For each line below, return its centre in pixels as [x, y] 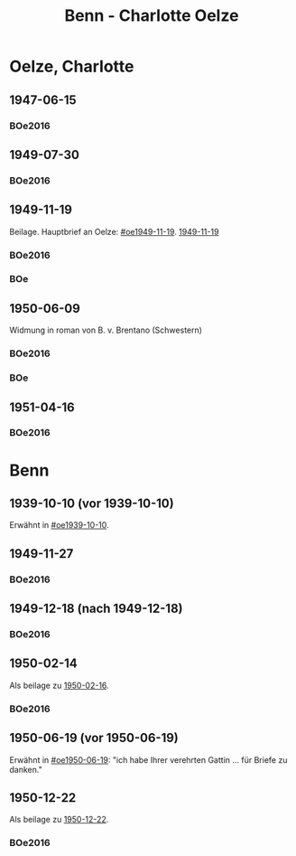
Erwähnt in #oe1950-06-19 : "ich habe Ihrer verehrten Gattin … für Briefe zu [148, 759]
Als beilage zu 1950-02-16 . [60, 685]
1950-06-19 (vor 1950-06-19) [94, 738]
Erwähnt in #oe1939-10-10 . [60, 525]
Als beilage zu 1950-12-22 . [59, 820]
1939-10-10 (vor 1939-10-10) [92, 504]
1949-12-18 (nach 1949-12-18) [96, 609]
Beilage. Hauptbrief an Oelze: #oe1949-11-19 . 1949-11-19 [114, 231]
